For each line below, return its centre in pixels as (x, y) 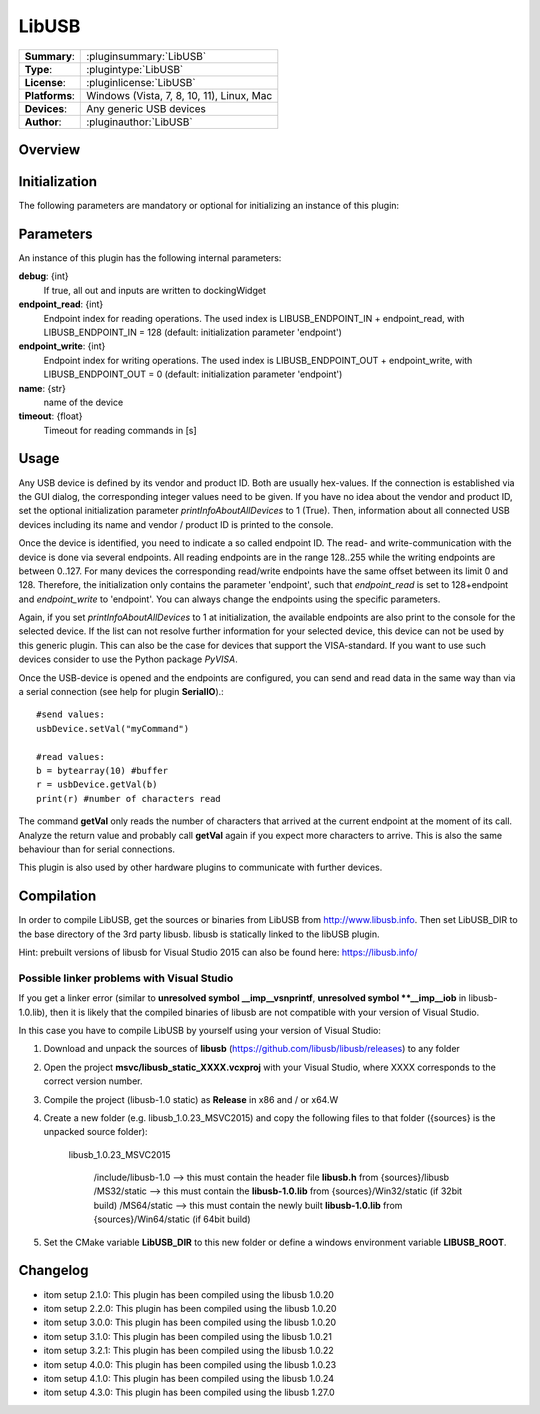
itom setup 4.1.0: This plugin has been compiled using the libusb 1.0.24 (189, 1378)
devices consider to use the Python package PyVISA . (128, 659)
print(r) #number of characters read (129, 798)
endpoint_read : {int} (61, 304)
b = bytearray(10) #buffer (102, 770)
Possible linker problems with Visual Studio (126, 978)
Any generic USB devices (146, 108)
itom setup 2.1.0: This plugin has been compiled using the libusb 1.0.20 (189, 1294)
